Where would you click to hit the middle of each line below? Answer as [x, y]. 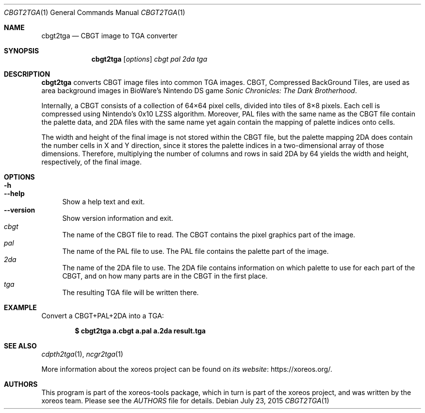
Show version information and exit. [118, 218]
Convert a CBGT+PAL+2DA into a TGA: [103, 316]
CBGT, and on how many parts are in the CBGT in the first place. [165, 276]
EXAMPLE [20, 307]
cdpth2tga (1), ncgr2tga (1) [82, 354]
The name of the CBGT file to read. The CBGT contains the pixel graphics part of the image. [209, 235]
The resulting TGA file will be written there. [131, 292]
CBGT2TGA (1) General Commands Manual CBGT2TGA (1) [95, 12]
